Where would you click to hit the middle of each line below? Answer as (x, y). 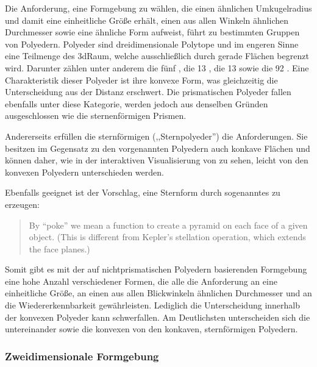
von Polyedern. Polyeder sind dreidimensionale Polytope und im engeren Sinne (152, 44)
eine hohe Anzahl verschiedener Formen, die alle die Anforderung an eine (141, 281)
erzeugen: (22, 204)
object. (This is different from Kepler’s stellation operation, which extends (167, 237)
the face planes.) (59, 248)
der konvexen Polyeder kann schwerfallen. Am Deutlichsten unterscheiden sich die (158, 317)
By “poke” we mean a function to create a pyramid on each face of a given (168, 225)
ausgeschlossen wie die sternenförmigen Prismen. (96, 116)
